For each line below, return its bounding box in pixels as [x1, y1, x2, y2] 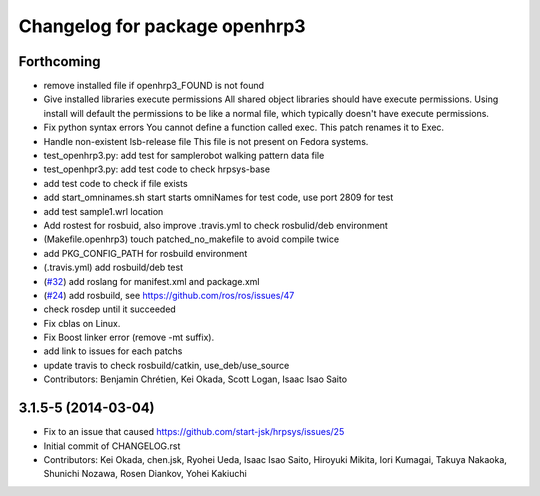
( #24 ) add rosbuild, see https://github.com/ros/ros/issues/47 [43, 289, 295, 301]
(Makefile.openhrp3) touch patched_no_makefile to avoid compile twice [43, 233, 340, 245]
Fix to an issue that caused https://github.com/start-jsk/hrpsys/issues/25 [43, 426, 345, 438]
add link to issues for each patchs [43, 345, 183, 357]
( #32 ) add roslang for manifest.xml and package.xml [43, 275, 260, 287]
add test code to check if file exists [43, 177, 189, 189]
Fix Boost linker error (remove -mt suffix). [43, 331, 215, 344]
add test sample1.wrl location [43, 205, 164, 217]
